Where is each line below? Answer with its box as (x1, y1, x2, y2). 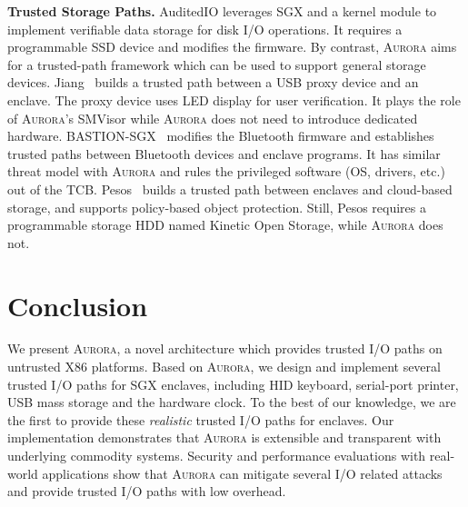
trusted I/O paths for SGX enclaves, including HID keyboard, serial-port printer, (7, 374, 459, 393)
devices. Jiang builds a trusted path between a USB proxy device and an (7, 73, 419, 92)
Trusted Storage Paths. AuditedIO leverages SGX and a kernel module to (7, 2, 437, 20)
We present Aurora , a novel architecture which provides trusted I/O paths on (7, 339, 443, 358)
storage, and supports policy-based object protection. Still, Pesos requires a (7, 197, 427, 216)
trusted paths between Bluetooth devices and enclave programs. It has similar (7, 144, 441, 163)
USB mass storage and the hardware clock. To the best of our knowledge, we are (7, 393, 456, 412)
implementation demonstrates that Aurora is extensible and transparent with (7, 428, 442, 447)
